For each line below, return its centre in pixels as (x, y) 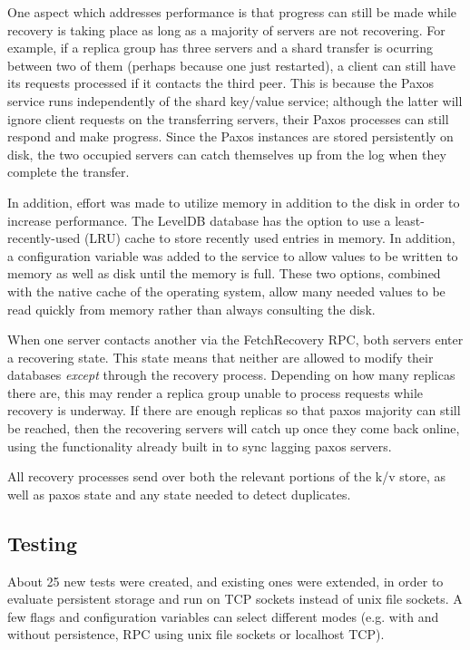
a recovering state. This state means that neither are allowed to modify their (220, 357)
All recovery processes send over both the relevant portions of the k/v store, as (226, 476)
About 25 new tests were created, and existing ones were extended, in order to (225, 581)
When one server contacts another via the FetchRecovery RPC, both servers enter (235, 340)
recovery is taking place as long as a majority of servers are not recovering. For (226, 29)
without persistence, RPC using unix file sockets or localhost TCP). (196, 634)
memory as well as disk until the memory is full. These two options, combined (224, 273)
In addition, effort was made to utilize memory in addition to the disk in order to (234, 202)
